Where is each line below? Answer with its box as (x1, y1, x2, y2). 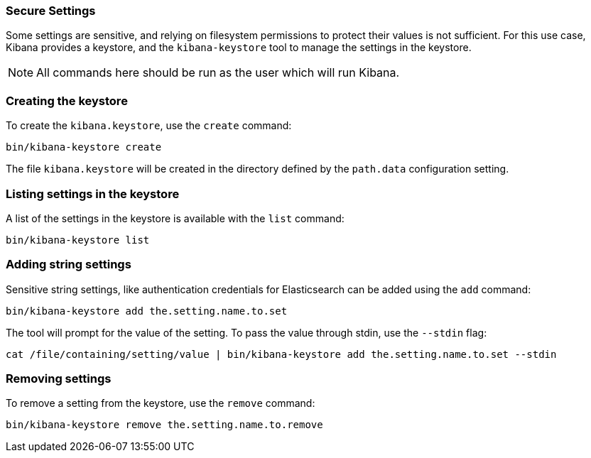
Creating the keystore (6, 93, 128, 108)
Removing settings (6, 371, 112, 386)
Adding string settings (6, 257, 131, 272)
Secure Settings (6, 4, 96, 18)
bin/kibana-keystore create (6, 141, 162, 153)
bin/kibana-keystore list (6, 234, 150, 246)
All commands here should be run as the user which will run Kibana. (36, 65, 400, 80)
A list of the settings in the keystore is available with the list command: (6, 212, 345, 224)
